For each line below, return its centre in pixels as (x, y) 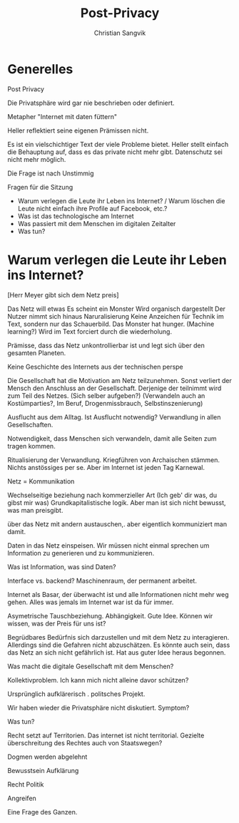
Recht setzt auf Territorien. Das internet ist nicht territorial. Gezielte (106, 735)
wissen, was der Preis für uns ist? (57, 623)
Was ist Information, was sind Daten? (62, 567)
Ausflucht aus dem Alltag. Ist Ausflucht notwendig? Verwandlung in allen (114, 417)
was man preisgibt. (35, 510)
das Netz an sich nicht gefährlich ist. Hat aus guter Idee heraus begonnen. (117, 652)
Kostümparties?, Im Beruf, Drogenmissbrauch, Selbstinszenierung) (105, 403)
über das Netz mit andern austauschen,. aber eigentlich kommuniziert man (117, 524)
